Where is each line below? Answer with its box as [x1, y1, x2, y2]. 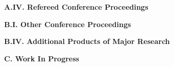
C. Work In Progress [4, 53, 80, 63]
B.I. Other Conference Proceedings [4, 18, 131, 29]
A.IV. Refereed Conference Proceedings [4, 2, 148, 12]
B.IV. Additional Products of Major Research [4, 36, 170, 47]
